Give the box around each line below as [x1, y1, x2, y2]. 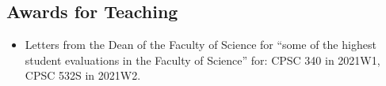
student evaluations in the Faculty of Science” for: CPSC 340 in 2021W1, [25, 51, 380, 68]
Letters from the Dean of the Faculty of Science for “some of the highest [25, 36, 376, 53]
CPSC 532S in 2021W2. [25, 67, 141, 84]
